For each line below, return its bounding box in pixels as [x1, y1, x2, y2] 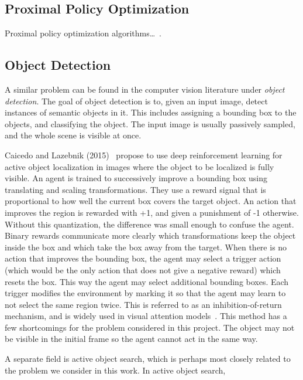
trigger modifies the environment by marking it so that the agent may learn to [5, 287, 286, 299]
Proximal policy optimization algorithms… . [5, 27, 162, 39]
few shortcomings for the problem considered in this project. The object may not [5, 321, 295, 333]
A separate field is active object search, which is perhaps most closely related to [5, 352, 291, 365]
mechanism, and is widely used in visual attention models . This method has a [5, 310, 287, 322]
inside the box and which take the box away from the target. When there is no [5, 240, 287, 253]
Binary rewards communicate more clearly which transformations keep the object [5, 229, 296, 242]
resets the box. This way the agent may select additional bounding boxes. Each [5, 275, 289, 287]
